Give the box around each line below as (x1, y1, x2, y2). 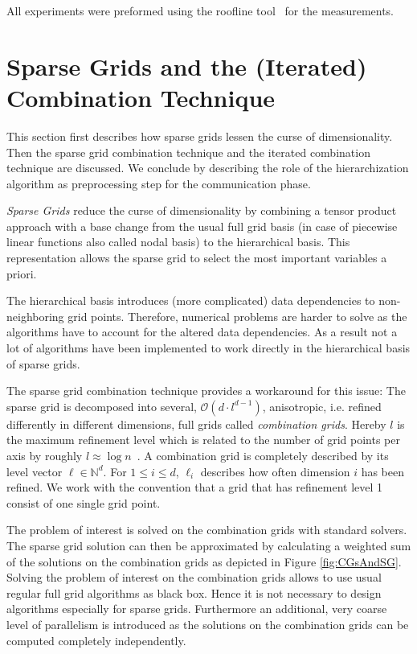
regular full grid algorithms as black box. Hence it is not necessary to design (6, 584, 382, 601)
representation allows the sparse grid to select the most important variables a (6, 249, 387, 266)
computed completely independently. (6, 631, 186, 648)
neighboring (6, 307, 64, 324)
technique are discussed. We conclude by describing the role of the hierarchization (6, 159, 409, 176)
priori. (6, 265, 37, 282)
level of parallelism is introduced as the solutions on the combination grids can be (6, 615, 409, 632)
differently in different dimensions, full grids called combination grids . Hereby (6, 415, 386, 432)
